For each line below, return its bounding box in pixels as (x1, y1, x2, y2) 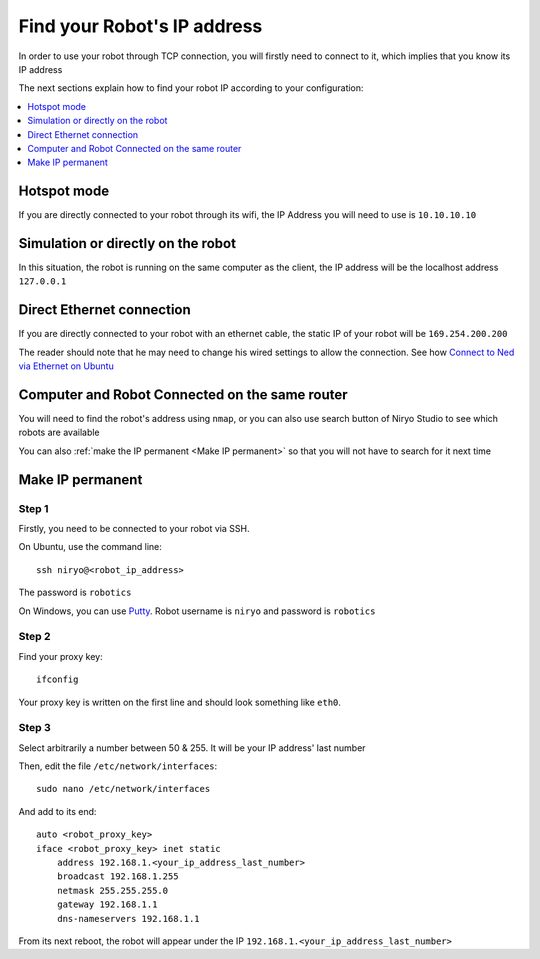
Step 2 (18, 630, 51, 644)
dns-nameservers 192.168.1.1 (56, 913, 200, 924)
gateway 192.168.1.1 (56, 899, 158, 910)
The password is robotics (18, 586, 132, 599)
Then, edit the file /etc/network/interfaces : (18, 760, 218, 772)
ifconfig (36, 674, 79, 685)
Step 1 (18, 501, 49, 515)
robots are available (18, 426, 100, 439)
